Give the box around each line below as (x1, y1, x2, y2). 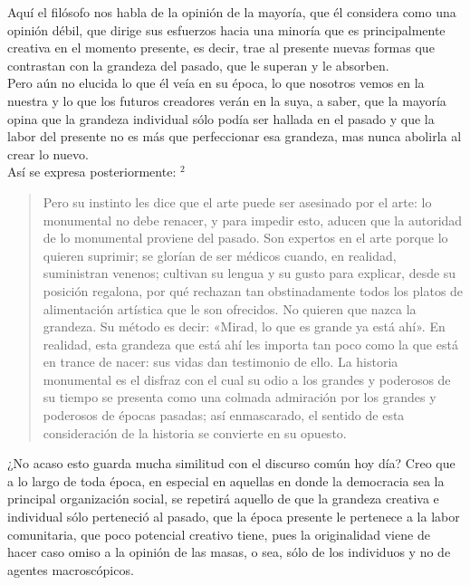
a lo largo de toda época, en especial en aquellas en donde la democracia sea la (7, 471, 445, 490)
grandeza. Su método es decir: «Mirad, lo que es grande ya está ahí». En (43, 317, 446, 336)
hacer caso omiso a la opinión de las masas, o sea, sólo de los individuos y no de (7, 542, 451, 561)
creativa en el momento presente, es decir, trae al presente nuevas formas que (7, 38, 435, 57)
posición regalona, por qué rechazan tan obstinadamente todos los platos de (43, 281, 464, 300)
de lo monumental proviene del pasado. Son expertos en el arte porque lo (43, 228, 448, 247)
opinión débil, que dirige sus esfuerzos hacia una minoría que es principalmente (7, 20, 446, 39)
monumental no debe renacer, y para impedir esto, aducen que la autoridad (43, 210, 463, 229)
